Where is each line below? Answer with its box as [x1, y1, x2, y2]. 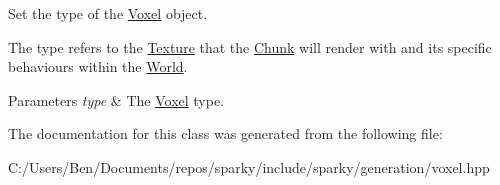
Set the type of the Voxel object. [8, 3, 208, 23]
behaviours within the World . [8, 56, 188, 77]
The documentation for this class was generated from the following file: [8, 123, 443, 144]
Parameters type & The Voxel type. [8, 89, 225, 110]
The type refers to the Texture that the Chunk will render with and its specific [8, 36, 492, 57]
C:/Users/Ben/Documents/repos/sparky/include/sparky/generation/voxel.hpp [8, 156, 490, 177]
